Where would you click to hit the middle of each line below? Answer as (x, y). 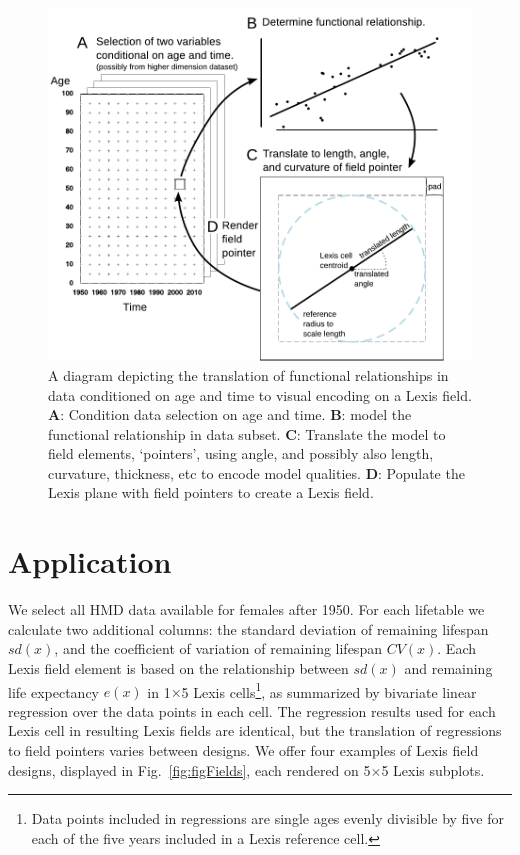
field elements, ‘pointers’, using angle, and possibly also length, (241, 453)
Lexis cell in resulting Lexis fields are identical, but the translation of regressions (255, 730)
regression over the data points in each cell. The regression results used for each (252, 710)
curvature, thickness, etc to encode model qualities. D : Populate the (256, 472)
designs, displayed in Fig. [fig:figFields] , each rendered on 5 (189, 769)
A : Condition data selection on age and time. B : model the (230, 414)
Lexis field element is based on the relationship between (178, 667)
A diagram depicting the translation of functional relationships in (248, 374)
